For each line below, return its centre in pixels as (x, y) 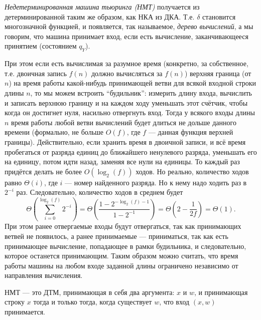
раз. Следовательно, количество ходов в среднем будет (100, 192)
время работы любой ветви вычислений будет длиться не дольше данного (124, 122)
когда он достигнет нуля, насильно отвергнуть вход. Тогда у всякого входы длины (130, 112)
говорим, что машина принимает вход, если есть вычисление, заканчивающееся (126, 36)
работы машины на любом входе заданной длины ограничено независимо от (121, 265)
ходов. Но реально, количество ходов (192, 171)
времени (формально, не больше (54, 132)
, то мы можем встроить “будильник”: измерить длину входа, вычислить (141, 92)
